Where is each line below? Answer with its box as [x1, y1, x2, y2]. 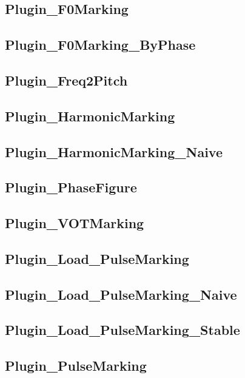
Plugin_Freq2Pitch [5, 70, 128, 89]
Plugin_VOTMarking [5, 214, 144, 232]
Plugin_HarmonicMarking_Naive [5, 142, 223, 161]
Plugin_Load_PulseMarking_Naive [5, 285, 237, 303]
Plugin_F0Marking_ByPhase [5, 35, 196, 54]
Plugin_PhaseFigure [5, 178, 137, 197]
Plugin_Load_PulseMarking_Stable [5, 320, 240, 339]
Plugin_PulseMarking [5, 356, 147, 375]
